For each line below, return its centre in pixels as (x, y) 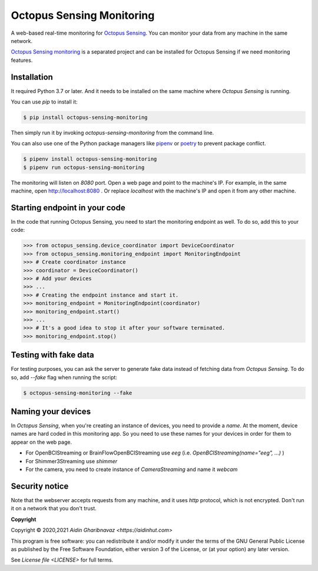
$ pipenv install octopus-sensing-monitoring (90, 159)
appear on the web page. (42, 442)
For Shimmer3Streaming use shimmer (72, 461)
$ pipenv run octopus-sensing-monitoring (84, 167)
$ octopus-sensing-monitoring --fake (78, 393)
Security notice (40, 486)
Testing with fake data (52, 355)
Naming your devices (51, 411)
